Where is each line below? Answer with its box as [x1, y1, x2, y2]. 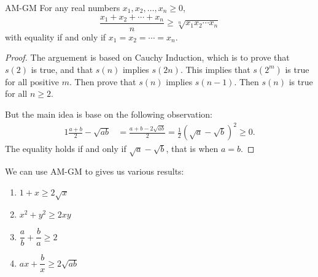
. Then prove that [69, 75, 136, 88]
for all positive [5, 75, 60, 88]
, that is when [166, 142, 219, 155]
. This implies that [180, 63, 250, 75]
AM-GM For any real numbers [5, 1, 120, 13]
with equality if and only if [5, 30, 106, 43]
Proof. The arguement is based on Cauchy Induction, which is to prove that [5, 51, 290, 64]
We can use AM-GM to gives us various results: [5, 164, 184, 177]
